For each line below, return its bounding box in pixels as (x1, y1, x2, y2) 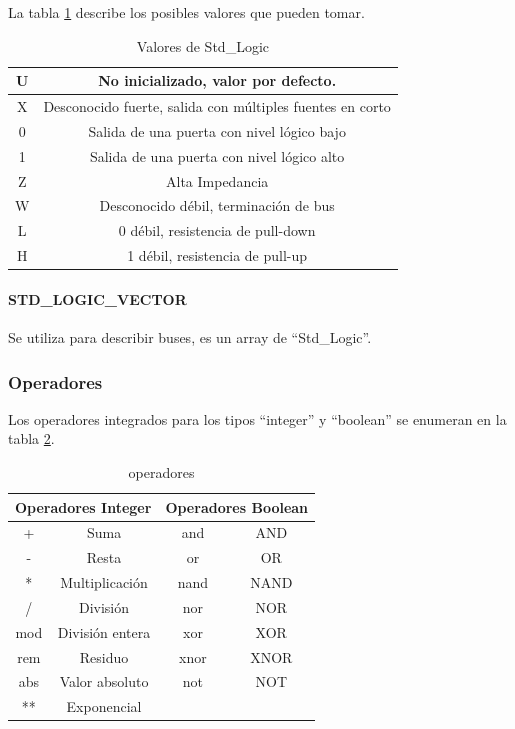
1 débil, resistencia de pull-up (127, 245, 308, 266)
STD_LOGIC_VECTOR (8, 288, 187, 309)
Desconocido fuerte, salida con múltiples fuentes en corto (43, 96, 391, 117)
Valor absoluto (59, 671, 149, 692)
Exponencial (66, 696, 142, 717)
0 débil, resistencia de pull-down (118, 220, 316, 241)
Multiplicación (60, 572, 148, 593)
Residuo (79, 646, 129, 667)
